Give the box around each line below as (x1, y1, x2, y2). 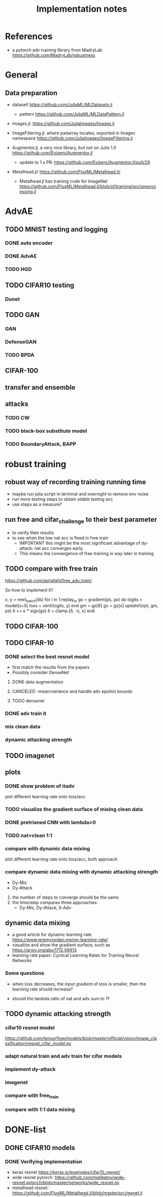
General (5, 69, 38, 81)
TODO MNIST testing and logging (5, 225, 108, 233)
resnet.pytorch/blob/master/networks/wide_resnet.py (12, 1180, 120, 1186)
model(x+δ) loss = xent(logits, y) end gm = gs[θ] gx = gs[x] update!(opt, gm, (5, 603, 159, 609)
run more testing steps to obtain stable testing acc (12, 496, 113, 502)
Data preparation (5, 89, 57, 97)
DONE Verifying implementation (5, 1158, 82, 1165)
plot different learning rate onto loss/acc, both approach (5, 856, 118, 862)
